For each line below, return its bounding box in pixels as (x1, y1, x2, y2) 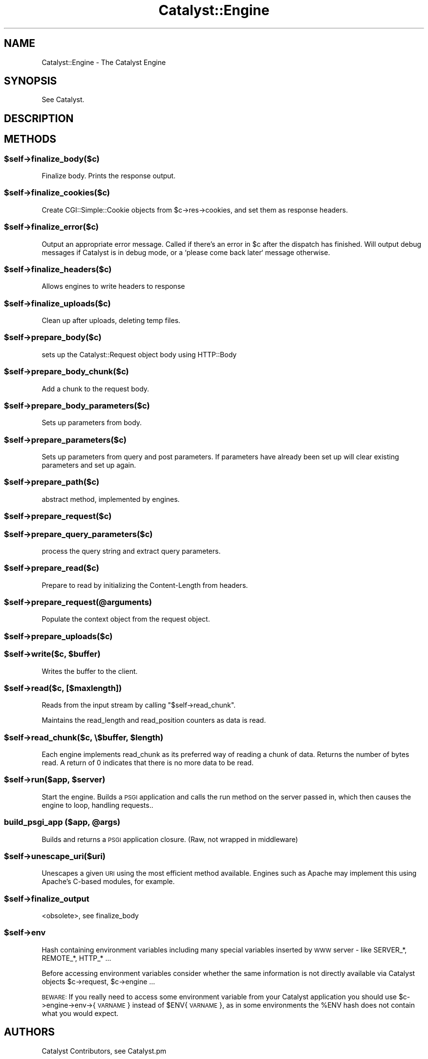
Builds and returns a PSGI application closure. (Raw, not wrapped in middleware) (42, 835, 298, 843)
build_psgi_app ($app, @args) (4, 817, 121, 827)
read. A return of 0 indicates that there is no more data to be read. (42, 758, 254, 767)
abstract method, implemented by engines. (42, 495, 180, 503)
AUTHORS (4, 1026, 55, 1038)
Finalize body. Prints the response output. (42, 172, 176, 180)
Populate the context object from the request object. (42, 615, 210, 624)
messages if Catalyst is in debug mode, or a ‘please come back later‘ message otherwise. (42, 248, 330, 257)
